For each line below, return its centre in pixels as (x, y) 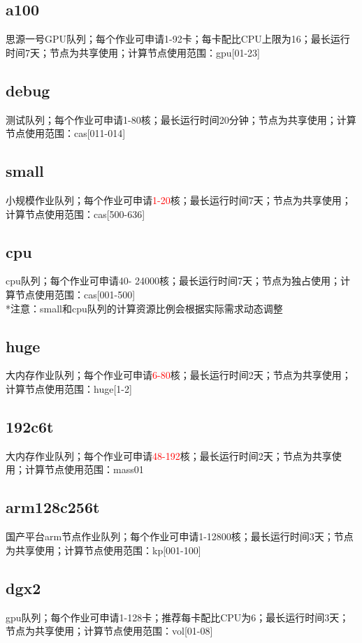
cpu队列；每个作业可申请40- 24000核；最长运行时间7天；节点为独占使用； (173, 281)
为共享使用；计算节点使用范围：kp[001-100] (103, 550)
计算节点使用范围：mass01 (84, 469)
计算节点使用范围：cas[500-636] (75, 214)
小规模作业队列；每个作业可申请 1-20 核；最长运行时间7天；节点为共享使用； (179, 200)
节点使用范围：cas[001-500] (75, 294)
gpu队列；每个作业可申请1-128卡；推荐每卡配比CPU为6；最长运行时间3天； (178, 617)
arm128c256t (53, 507)
